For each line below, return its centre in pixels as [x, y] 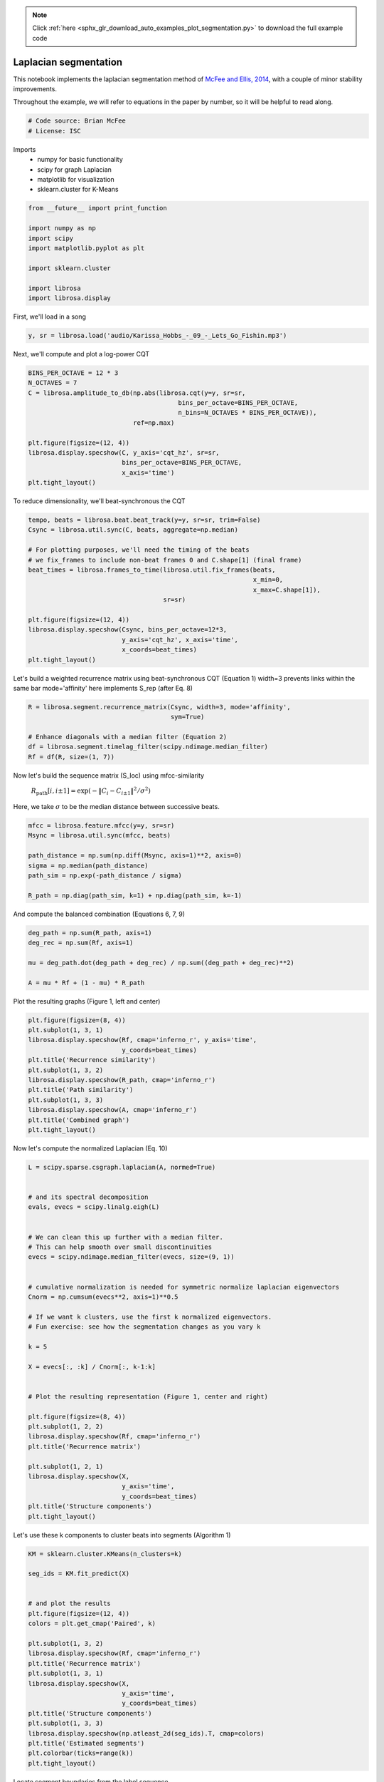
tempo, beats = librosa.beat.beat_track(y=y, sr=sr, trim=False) [144, 520]
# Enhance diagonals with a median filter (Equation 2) [128, 737]
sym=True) [187, 717]
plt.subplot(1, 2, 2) [66, 1427]
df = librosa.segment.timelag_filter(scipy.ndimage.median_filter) [148, 747]
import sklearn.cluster [70, 268]
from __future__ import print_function [97, 208]
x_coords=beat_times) [159, 650]
